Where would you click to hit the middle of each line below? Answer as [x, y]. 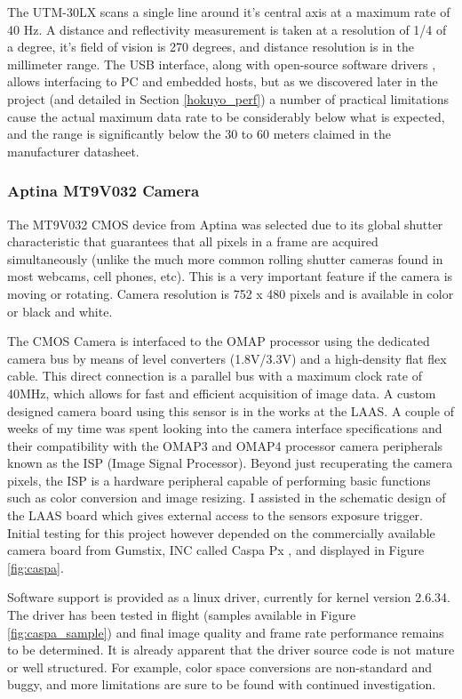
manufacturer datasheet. [73, 151]
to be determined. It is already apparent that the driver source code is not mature [231, 650]
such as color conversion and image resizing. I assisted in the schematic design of [227, 498]
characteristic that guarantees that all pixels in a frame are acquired [193, 241]
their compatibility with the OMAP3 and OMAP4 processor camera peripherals [225, 445]
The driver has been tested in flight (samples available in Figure [182, 615]
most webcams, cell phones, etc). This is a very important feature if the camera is [230, 276]
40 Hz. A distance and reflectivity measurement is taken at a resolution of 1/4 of [227, 29]
